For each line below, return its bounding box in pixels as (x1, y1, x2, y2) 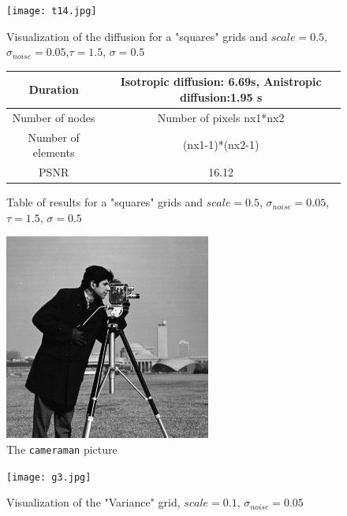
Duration (28, 81, 79, 98)
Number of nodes (12, 109, 95, 125)
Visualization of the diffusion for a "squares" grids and (6, 28, 268, 44)
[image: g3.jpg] (6, 471, 91, 483)
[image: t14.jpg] (6, 6, 97, 17)
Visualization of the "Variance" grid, (6, 494, 181, 510)
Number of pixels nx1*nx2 (157, 109, 285, 125)
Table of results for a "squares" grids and (6, 194, 203, 210)
